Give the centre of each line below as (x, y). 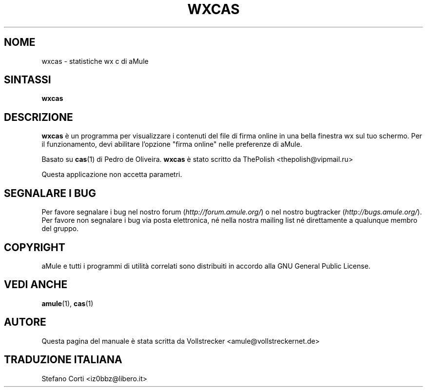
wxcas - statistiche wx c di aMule (95, 61)
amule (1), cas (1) (68, 303)
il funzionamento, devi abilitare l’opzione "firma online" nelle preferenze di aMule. (172, 144)
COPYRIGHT (35, 247)
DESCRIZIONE (39, 117)
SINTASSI (28, 80)
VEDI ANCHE (36, 285)
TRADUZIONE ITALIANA (63, 360)
